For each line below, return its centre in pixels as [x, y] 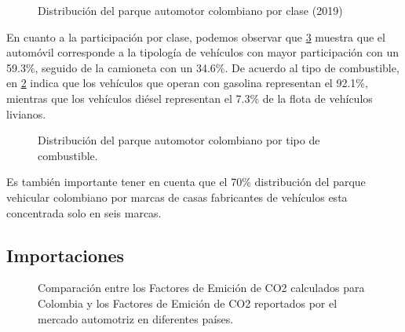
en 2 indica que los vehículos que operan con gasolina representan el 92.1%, [187, 83]
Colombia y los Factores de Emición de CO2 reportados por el [188, 303]
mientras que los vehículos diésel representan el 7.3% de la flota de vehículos [190, 98]
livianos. [26, 113]
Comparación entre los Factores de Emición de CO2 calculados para [201, 288]
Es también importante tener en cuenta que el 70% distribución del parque [186, 182]
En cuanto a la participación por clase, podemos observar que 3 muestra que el [196, 36]
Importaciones [66, 255]
